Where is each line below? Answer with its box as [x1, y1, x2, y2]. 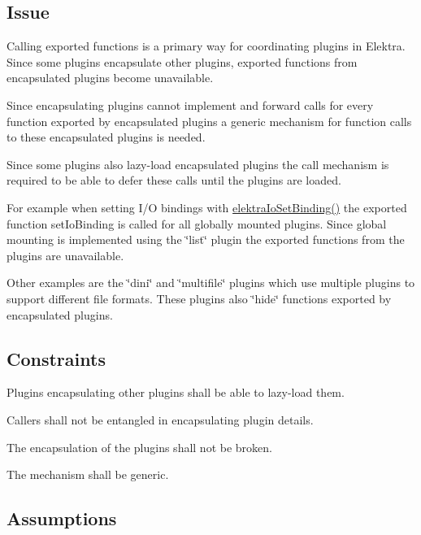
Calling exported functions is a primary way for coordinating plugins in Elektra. [7, 37, 406, 54]
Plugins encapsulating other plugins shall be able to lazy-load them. [7, 384, 345, 401]
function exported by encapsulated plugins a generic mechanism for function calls [7, 112, 412, 129]
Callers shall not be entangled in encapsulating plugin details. [7, 411, 314, 428]
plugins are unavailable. [7, 246, 124, 263]
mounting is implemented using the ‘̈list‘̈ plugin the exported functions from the [7, 231, 405, 248]
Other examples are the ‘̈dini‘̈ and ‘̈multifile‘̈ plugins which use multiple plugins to [7, 274, 415, 291]
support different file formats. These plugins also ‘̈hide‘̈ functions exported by [7, 289, 392, 307]
